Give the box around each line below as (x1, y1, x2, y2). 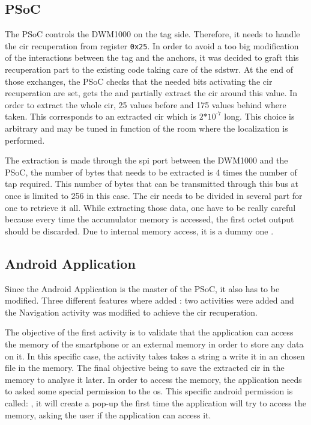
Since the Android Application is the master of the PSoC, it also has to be (5, 282, 280, 295)
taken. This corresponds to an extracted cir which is (5, 110, 196, 123)
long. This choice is (224, 110, 295, 123)
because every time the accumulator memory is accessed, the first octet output (5, 213, 294, 225)
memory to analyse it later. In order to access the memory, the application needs (5, 373, 302, 385)
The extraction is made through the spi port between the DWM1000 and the (5, 154, 288, 167)
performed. (5, 133, 45, 146)
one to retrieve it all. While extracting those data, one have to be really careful (5, 201, 296, 213)
